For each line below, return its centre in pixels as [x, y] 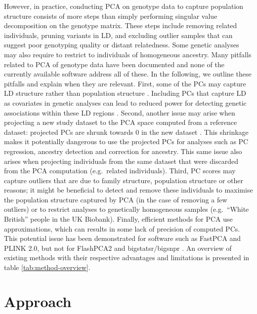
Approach [38, 301]
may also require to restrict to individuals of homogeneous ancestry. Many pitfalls [128, 54]
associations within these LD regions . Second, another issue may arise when [120, 112]
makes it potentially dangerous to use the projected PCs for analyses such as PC [126, 141]
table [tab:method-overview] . [47, 267]
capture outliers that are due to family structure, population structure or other [124, 180]
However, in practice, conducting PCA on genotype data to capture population [124, 6]
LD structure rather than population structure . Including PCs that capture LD [125, 93]
